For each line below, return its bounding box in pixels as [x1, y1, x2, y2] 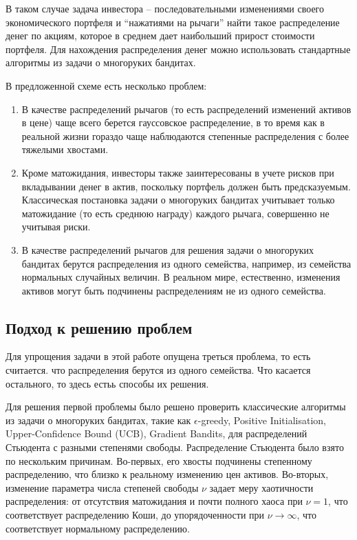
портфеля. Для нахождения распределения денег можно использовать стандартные [6, 41, 351, 56]
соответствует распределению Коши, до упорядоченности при [6, 508, 265, 522]
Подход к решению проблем [6, 317, 193, 338]
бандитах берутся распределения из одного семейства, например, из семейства [21, 256, 351, 270]
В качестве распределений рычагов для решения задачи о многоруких [21, 242, 314, 257]
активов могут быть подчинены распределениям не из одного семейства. [21, 283, 326, 297]
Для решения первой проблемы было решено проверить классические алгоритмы [6, 399, 346, 414]
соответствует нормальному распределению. [6, 521, 190, 535]
